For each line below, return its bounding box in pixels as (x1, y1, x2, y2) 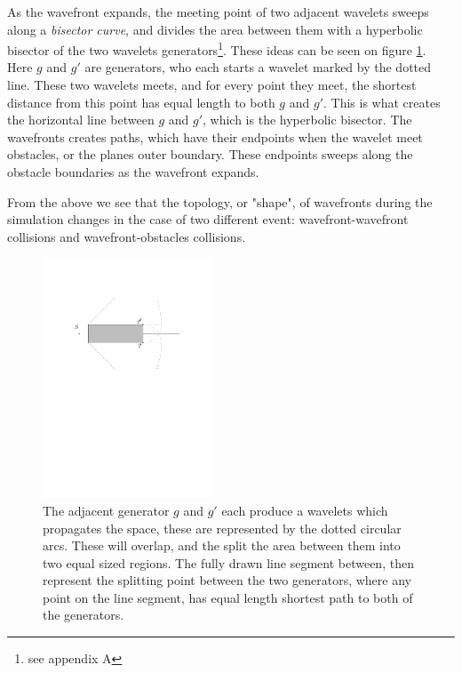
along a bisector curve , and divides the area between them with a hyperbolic (7, 20, 423, 38)
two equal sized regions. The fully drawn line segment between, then (43, 553, 414, 572)
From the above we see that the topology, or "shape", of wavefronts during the (7, 192, 433, 211)
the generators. (43, 605, 124, 624)
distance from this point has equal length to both (7, 92, 275, 111)
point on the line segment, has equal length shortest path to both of (43, 588, 413, 606)
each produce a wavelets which (221, 501, 388, 519)
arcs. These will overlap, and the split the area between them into (43, 536, 401, 555)
